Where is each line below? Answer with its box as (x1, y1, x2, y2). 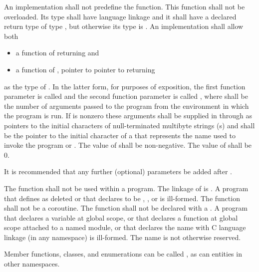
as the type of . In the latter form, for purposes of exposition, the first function (4, 81, 246, 91)
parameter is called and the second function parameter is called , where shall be (4, 91, 248, 101)
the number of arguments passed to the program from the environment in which (4, 100, 249, 111)
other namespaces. (4, 259, 60, 269)
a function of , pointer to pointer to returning (15, 64, 155, 74)
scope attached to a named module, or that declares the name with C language (4, 222, 246, 233)
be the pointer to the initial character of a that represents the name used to (4, 130, 236, 140)
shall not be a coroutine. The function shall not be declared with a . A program (4, 203, 248, 213)
